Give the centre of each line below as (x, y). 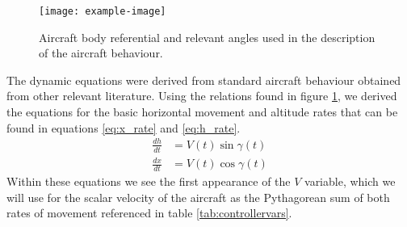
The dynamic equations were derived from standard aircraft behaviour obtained (204, 80)
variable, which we (350, 181)
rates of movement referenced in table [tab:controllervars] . (149, 213)
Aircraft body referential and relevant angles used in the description (207, 37)
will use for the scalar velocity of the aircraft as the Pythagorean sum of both (198, 197)
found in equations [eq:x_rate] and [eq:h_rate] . (124, 127)
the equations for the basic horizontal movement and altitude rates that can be (202, 112)
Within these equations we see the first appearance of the (149, 181)
